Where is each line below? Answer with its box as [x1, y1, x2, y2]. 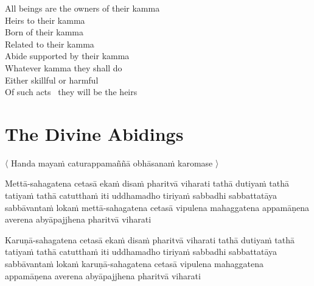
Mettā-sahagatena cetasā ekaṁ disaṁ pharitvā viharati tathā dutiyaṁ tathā [5, 177, 289, 190]
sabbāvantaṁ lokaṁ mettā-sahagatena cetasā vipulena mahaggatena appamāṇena [5, 201, 309, 213]
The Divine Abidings [5, 121, 184, 146]
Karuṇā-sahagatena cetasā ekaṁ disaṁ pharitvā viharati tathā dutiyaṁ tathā [5, 233, 295, 246]
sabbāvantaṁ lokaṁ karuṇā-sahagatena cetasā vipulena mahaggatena [5, 257, 263, 270]
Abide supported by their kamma [5, 49, 130, 62]
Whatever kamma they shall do [5, 61, 122, 74]
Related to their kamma [5, 37, 94, 50]
